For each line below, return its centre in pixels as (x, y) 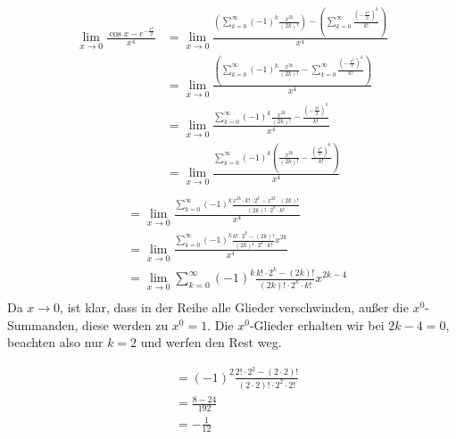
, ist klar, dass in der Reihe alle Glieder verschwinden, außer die (234, 307)
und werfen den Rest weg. (211, 342)
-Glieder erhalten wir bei (317, 324)
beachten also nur (55, 342)
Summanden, (43, 324)
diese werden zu (125, 324)
